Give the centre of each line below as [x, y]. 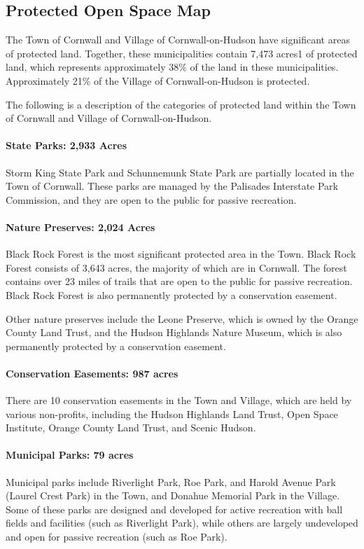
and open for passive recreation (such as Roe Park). [117, 537]
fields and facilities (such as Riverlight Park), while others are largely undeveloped [182, 523]
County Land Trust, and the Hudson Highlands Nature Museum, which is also [174, 332]
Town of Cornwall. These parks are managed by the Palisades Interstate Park [172, 186]
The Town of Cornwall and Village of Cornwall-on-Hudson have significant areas [178, 40]
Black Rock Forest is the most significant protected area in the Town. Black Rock [181, 254]
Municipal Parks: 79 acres [70, 455]
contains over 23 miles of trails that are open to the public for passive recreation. [179, 281]
